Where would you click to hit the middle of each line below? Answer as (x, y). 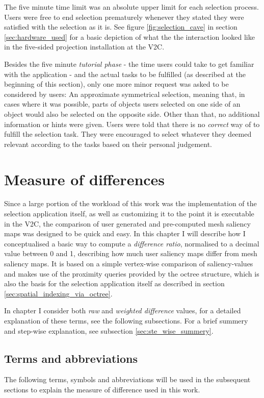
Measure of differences (85, 179)
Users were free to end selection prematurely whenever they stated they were (124, 17)
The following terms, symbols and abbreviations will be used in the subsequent (127, 379)
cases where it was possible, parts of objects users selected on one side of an (122, 104)
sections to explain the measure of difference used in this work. (102, 389)
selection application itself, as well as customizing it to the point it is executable (129, 214)
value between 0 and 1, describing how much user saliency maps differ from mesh (131, 253)
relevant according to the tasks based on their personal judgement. (108, 144)
